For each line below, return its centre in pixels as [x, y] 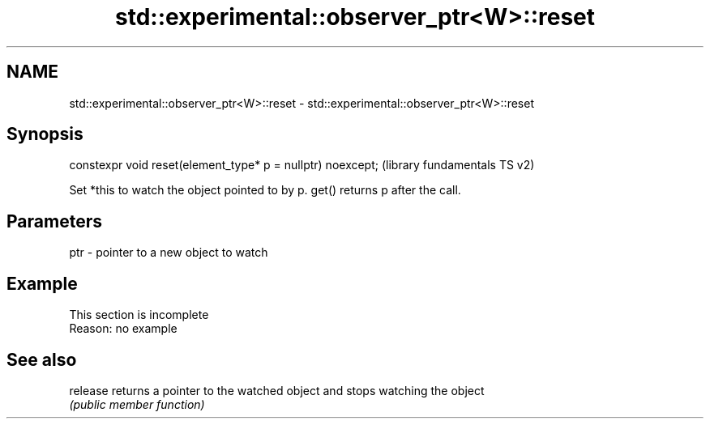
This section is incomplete [139, 315]
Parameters [54, 221]
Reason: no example [123, 329]
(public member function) [137, 404]
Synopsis [45, 134]
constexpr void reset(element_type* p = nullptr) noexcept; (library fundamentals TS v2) [302, 165]
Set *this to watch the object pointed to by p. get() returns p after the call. [265, 190]
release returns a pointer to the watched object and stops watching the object [277, 390]
